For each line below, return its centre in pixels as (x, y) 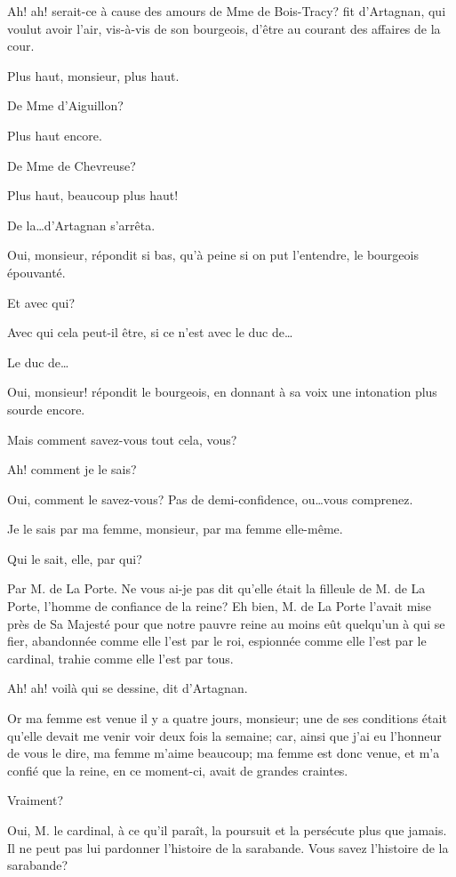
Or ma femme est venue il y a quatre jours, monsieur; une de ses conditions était (227, 718)
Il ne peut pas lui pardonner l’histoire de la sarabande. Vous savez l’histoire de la (228, 847)
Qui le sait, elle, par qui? (75, 558)
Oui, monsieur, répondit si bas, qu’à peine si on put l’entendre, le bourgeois (213, 255)
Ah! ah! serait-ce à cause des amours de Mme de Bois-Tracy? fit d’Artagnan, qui (227, 11)
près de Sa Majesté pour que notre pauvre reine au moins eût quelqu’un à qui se (226, 623)
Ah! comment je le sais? (72, 469)
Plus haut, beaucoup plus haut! (93, 195)
